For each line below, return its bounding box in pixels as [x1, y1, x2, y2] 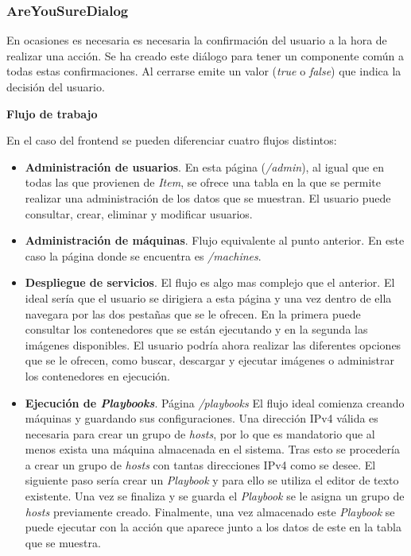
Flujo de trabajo [6, 105, 98, 122]
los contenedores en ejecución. [25, 367, 170, 384]
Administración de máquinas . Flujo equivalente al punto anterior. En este [25, 232, 405, 249]
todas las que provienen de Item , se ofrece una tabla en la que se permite [25, 174, 381, 191]
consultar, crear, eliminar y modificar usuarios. [25, 205, 253, 222]
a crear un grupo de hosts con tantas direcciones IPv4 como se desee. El [25, 456, 376, 473]
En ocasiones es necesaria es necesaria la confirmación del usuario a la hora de [6, 32, 387, 48]
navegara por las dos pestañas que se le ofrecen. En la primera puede [25, 305, 361, 322]
